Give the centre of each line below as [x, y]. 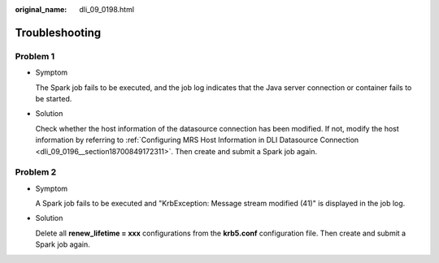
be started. [54, 98]
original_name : [41, 9]
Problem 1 [35, 56]
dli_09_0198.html [106, 9]
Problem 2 [36, 172]
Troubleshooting [58, 32]
